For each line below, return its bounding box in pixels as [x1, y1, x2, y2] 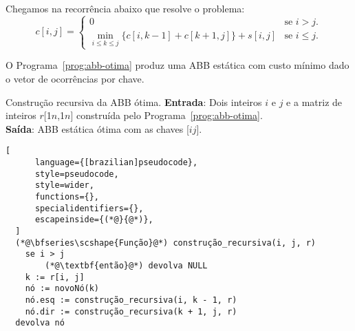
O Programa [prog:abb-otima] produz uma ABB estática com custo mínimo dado [6, 58, 349, 72]
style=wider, [34, 180, 94, 191]
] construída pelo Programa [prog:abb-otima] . [70, 108, 263, 122]
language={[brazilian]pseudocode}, [34, 158, 198, 167]
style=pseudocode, [34, 169, 119, 179]
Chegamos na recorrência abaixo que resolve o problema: [6, 1, 245, 15]
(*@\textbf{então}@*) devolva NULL [45, 260, 208, 270]
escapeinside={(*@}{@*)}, [34, 215, 153, 225]
